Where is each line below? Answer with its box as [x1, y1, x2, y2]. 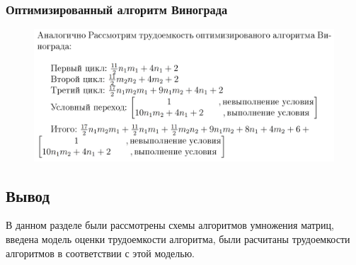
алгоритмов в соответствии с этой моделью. [6, 245, 195, 260]
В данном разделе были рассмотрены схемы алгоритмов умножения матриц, [6, 218, 334, 232]
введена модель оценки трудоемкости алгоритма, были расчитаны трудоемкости [6, 231, 350, 246]
